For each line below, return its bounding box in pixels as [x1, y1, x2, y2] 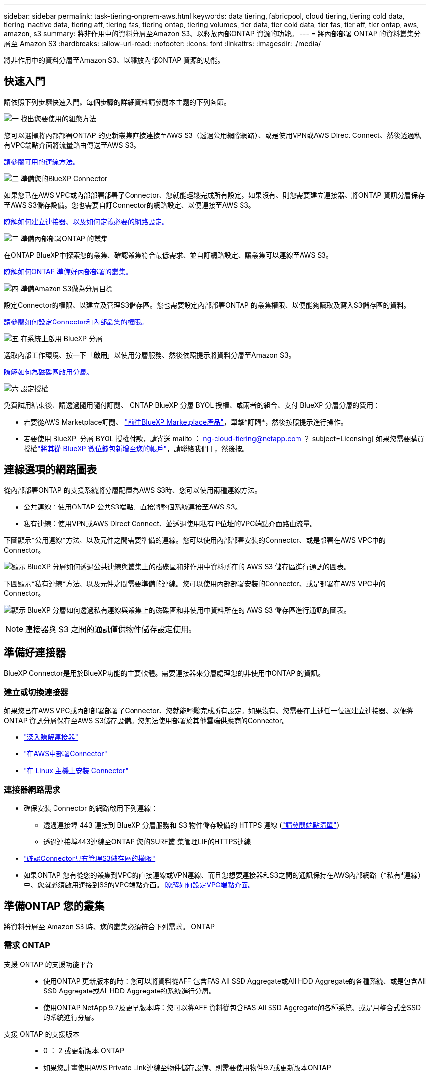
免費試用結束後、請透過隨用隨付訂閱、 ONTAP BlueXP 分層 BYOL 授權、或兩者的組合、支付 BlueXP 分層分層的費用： [4, 401, 380, 409]
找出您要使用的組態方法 [20, 114, 96, 123]
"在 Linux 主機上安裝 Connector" [24, 766, 129, 775]
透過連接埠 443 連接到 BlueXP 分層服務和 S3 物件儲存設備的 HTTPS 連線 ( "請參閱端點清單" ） [43, 821, 344, 830]
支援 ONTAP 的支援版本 [4, 1029, 80, 1038]
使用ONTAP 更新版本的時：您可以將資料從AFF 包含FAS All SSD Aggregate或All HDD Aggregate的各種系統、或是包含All [43, 976, 426, 985]
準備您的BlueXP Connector [20, 174, 107, 183]
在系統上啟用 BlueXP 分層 [20, 334, 103, 343]
